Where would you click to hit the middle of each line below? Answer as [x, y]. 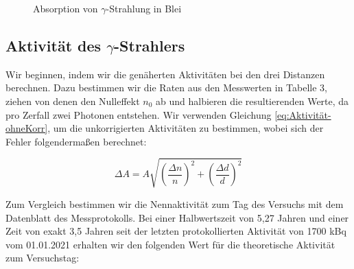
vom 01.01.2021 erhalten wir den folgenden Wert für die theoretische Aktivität [170, 244]
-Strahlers [150, 45]
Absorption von [66, 8]
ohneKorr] [27, 128]
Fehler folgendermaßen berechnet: [76, 141]
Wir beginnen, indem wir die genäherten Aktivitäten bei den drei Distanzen [165, 74]
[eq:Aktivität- [303, 114]
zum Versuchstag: [43, 258]
